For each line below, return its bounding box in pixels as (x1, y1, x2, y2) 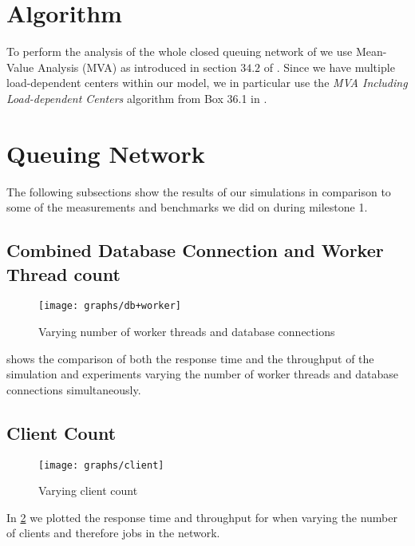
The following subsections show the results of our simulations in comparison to (6, 183, 391, 200)
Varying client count (38, 482, 138, 499)
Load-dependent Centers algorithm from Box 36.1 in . (6, 89, 267, 106)
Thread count (6, 261, 121, 286)
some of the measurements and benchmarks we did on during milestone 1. (6, 199, 368, 216)
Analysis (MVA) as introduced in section (37, 58, 237, 75)
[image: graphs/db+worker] (38, 300, 181, 312)
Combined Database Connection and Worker (6, 238, 384, 263)
